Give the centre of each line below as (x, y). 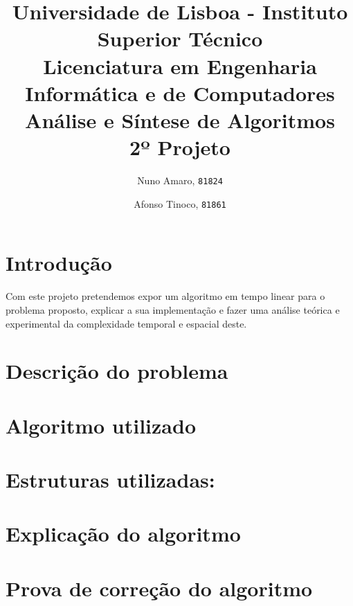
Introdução (59, 263)
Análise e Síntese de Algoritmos (180, 119)
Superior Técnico (180, 38)
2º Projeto (180, 147)
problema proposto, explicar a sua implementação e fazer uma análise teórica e (173, 309)
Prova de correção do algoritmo (159, 588)
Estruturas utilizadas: (110, 480)
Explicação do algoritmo (123, 534)
